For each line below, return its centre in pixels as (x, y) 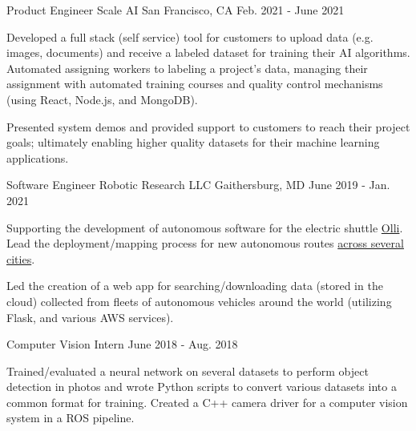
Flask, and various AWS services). (90, 317)
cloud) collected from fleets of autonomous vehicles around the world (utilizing (199, 301)
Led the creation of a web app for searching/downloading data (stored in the (195, 286)
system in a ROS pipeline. (71, 418)
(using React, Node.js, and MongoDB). (102, 99)
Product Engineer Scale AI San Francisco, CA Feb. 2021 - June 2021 (176, 10)
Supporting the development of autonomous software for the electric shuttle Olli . (205, 227)
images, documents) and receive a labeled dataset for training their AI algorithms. (208, 52)
